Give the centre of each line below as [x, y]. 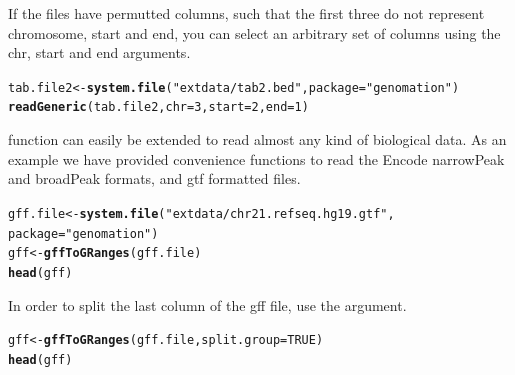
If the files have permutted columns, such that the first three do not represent [246, 13]
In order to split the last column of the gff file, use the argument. [207, 304]
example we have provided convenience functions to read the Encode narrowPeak [256, 158]
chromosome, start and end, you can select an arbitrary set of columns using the [254, 32]
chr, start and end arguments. [99, 52]
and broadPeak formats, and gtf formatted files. [154, 178]
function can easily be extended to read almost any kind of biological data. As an [257, 139]
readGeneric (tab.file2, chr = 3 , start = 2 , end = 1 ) [158, 107]
